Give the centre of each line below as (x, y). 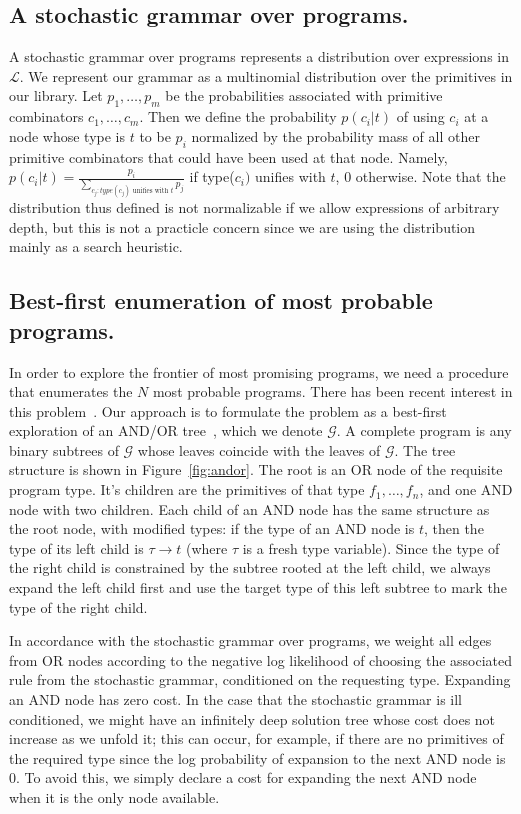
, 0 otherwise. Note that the (420, 176)
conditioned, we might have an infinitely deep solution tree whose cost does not (252, 718)
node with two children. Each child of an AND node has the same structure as (249, 508)
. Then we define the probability (238, 116)
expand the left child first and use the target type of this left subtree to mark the (258, 587)
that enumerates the (71, 391)
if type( (212, 176)
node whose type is (67, 135)
